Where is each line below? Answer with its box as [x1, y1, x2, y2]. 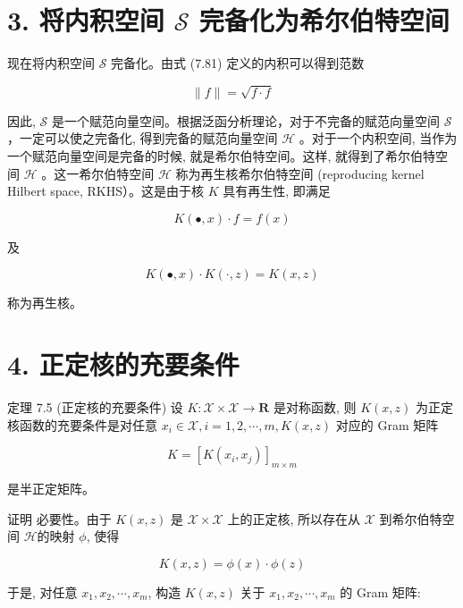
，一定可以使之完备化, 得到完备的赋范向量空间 [7, 129, 278, 148]
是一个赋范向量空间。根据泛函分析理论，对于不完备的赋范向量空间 [51, 111, 440, 130]
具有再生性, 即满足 [223, 182, 331, 200]
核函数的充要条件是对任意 [7, 415, 157, 434]
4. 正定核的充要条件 [7, 346, 240, 383]
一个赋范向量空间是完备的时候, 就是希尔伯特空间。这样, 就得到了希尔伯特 [7, 147, 436, 165]
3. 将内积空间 [7, 2, 164, 38]
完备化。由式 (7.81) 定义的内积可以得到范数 [111, 54, 365, 72]
